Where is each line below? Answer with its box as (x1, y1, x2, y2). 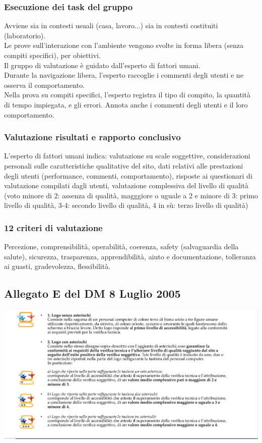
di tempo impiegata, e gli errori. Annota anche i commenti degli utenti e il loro (4, 99, 248, 109)
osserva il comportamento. (4, 79, 85, 90)
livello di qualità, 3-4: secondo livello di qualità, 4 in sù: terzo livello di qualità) (4, 200, 248, 210)
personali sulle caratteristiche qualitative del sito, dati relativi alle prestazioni (4, 160, 243, 171)
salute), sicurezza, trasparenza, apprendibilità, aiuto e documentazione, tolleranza (4, 251, 256, 261)
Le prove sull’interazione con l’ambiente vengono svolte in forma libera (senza (4, 40, 244, 50)
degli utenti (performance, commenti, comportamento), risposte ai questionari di (4, 170, 252, 181)
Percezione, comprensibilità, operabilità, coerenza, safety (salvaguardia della (4, 241, 239, 252)
